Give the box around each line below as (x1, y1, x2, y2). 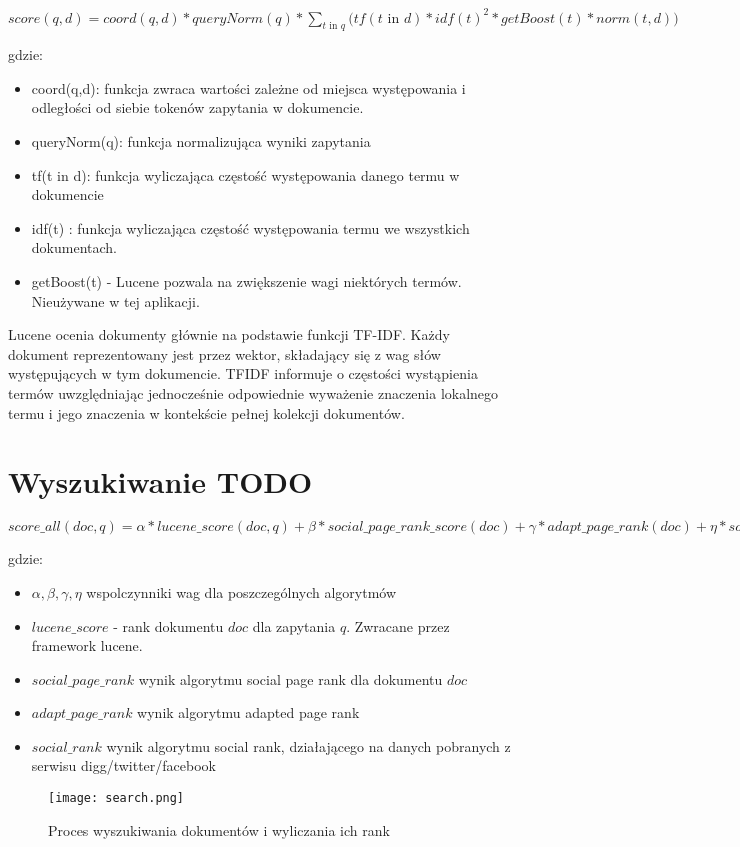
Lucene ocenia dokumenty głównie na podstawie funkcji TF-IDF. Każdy (8, 324, 450, 345)
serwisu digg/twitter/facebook (31, 755, 216, 776)
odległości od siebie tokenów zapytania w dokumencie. (31, 97, 364, 118)
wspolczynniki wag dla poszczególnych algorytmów (86, 581, 397, 602)
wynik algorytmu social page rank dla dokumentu (138, 668, 443, 689)
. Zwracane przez (346, 615, 450, 636)
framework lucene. (31, 635, 143, 656)
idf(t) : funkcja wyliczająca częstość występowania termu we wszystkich (31, 217, 470, 238)
